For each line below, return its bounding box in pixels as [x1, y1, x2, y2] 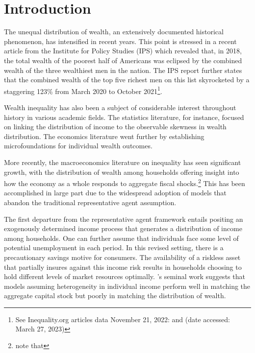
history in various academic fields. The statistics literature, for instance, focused [4, 112, 244, 122]
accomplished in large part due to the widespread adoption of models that [4, 188, 227, 198]
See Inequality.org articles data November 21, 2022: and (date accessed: [15, 314, 230, 324]
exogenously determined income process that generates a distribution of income [4, 223, 242, 234]
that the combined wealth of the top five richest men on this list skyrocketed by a [4, 74, 250, 85]
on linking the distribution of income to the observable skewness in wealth [4, 121, 227, 132]
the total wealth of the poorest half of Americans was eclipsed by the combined [4, 55, 242, 65]
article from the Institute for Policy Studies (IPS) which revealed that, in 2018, [4, 46, 242, 56]
